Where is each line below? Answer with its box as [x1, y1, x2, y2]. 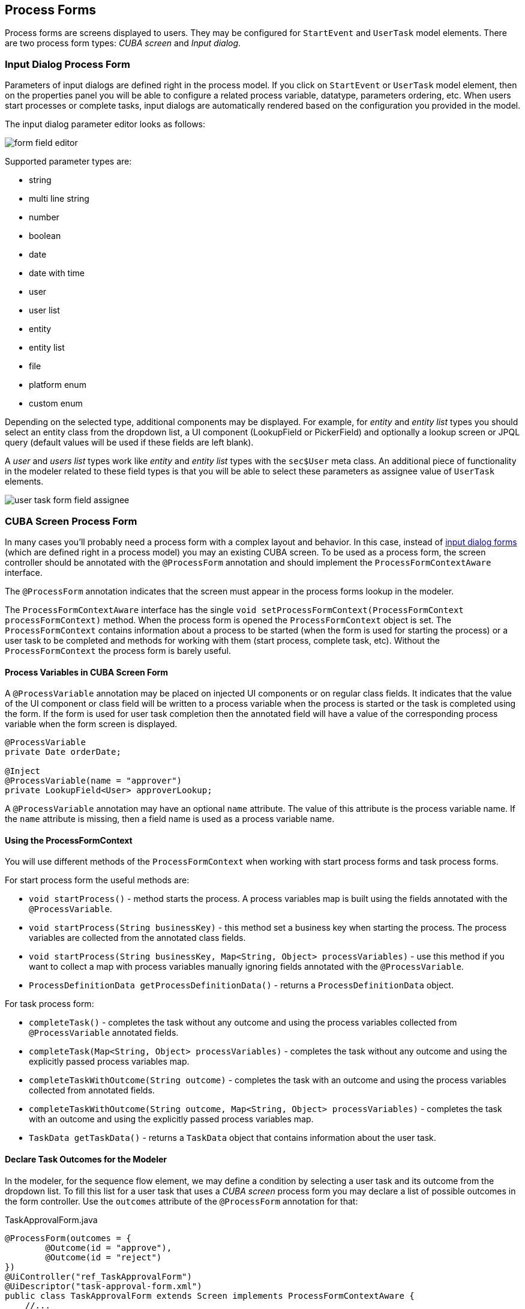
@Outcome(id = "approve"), [45, 1242, 172, 1253]
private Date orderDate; [5, 747, 121, 757]
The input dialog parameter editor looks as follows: [5, 119, 206, 130]
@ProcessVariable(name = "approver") [5, 776, 182, 786]
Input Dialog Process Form [5, 58, 130, 70]
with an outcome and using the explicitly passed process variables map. [29, 1114, 314, 1125]
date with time [29, 268, 85, 279]
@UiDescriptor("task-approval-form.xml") [5, 1281, 202, 1291]
